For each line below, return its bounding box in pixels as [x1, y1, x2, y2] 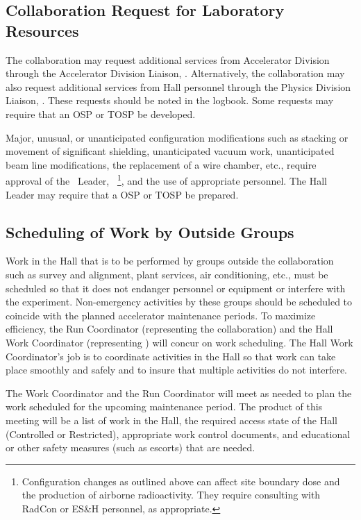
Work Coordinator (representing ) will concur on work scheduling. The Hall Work [6, 335, 353, 349]
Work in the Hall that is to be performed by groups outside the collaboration [6, 253, 334, 268]
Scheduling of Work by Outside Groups [6, 221, 294, 242]
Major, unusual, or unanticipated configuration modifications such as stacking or [6, 130, 349, 144]
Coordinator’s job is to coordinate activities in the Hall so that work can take [6, 349, 336, 363]
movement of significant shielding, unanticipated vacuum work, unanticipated [6, 144, 335, 158]
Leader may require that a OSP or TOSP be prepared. [6, 187, 239, 201]
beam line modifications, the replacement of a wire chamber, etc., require [6, 157, 317, 171]
